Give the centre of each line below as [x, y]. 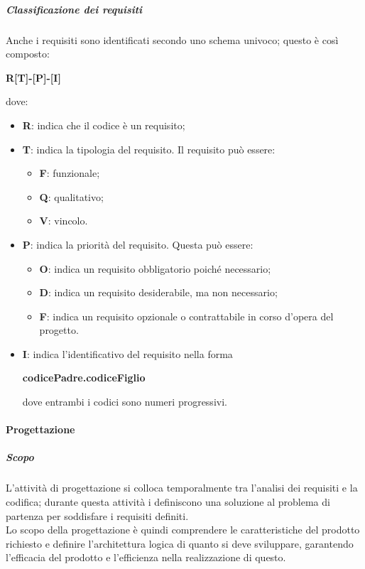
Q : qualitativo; [71, 196]
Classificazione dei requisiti [74, 9]
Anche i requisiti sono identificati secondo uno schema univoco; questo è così [172, 39]
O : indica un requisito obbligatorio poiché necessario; [155, 268]
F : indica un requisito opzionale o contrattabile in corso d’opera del [186, 316]
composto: [28, 54]
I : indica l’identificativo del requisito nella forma [127, 353]
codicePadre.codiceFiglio [84, 378]
